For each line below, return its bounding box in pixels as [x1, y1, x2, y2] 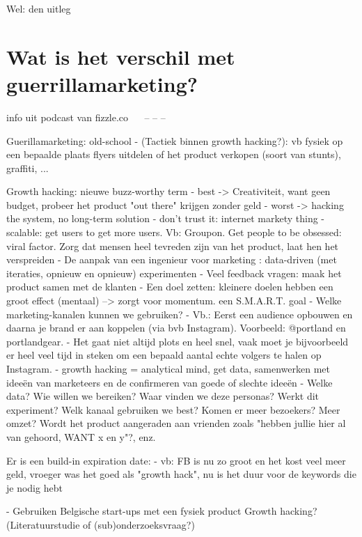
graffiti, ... [6, 160, 49, 175]
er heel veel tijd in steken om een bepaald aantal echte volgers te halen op [6, 348, 322, 362]
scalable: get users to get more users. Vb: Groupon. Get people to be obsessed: [6, 225, 342, 240]
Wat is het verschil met [6, 42, 235, 70]
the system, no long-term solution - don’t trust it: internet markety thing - [6, 211, 325, 226]
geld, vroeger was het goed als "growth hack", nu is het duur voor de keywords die [6, 467, 356, 481]
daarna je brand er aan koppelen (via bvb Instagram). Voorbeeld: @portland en [6, 320, 346, 335]
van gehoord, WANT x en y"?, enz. [6, 429, 156, 444]
